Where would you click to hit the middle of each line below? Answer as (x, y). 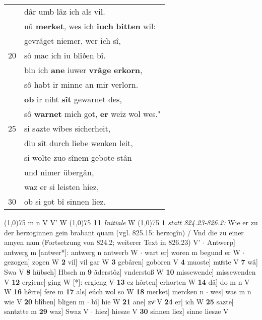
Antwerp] (221, 242)
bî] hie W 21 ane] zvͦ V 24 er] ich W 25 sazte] (162, 301)
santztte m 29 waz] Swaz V (46, 311)
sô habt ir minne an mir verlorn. (81, 84)
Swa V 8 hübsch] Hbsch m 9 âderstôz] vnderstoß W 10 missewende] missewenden (130, 271)
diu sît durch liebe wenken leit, (79, 143)
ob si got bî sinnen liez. (65, 201)
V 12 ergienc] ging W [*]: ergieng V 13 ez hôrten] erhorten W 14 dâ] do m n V (127, 281)
